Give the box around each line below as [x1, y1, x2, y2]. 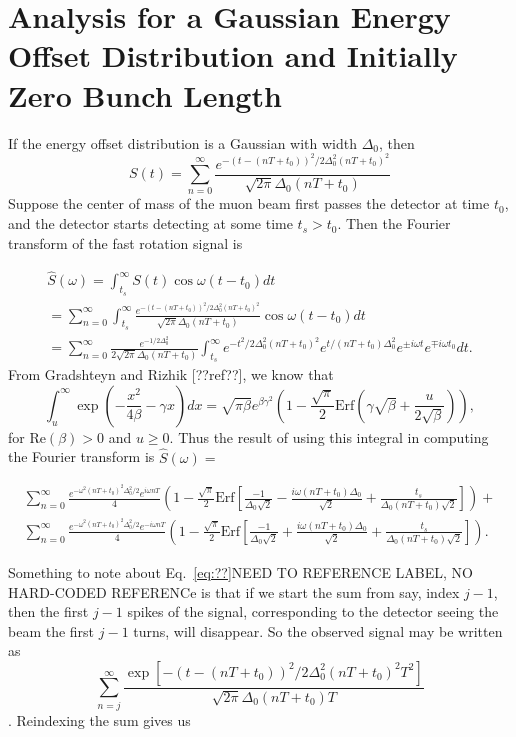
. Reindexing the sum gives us [8, 709, 191, 730]
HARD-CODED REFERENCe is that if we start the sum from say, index [8, 581, 460, 602]
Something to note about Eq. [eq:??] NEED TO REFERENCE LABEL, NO [8, 561, 473, 582]
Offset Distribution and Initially [8, 35, 458, 76]
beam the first [8, 620, 95, 641]
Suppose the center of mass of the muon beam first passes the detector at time [8, 193, 490, 214]
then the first [8, 601, 89, 622]
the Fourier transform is [8, 446, 155, 467]
